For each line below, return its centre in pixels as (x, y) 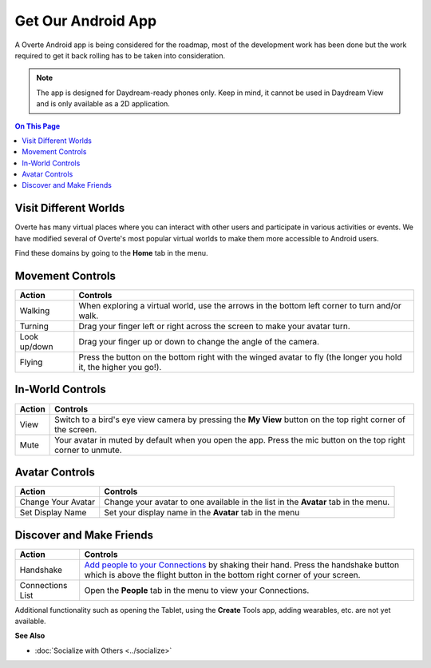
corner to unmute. (89, 450)
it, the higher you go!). (120, 368)
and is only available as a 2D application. (103, 104)
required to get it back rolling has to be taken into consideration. (120, 55)
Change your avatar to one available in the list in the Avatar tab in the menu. (247, 502)
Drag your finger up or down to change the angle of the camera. (199, 342)
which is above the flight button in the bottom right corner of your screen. (222, 575)
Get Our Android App (86, 21)
